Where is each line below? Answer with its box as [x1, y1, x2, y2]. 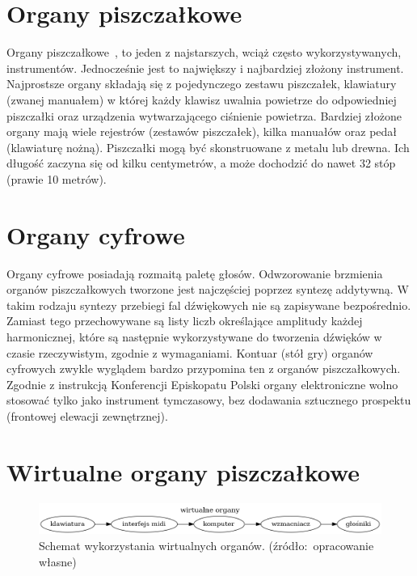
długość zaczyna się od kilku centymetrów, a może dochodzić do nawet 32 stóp [6, 155, 396, 172]
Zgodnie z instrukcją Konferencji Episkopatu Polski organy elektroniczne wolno [6, 375, 398, 392]
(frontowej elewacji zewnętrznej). [6, 407, 168, 424]
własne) [39, 553, 77, 570]
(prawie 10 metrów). [6, 170, 107, 187]
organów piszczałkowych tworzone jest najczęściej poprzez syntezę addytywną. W [6, 281, 409, 298]
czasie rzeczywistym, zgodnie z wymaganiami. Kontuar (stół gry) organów [6, 344, 373, 361]
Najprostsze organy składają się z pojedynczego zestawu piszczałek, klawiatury [6, 75, 397, 92]
